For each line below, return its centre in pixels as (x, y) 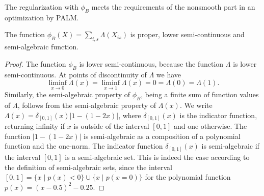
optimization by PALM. (42, 17)
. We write (196, 105)
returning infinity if (35, 126)
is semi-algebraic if (230, 146)
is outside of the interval (111, 126)
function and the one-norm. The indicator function (84, 146)
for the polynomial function (188, 177)
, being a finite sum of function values (200, 94)
